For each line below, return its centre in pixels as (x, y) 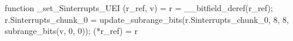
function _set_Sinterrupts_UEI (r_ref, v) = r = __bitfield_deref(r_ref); (139, 8)
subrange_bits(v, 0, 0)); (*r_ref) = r (71, 31)
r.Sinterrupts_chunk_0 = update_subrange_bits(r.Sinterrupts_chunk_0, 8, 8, (147, 19)
